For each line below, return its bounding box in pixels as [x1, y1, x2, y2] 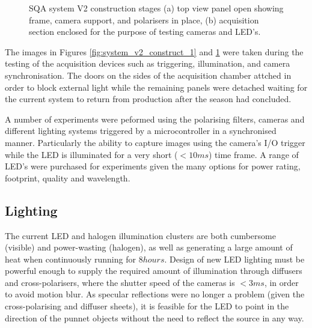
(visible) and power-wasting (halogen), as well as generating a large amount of [5, 241, 293, 254]
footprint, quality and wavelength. [5, 171, 130, 184]
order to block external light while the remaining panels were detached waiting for [5, 80, 308, 93]
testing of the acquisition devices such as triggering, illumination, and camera [5, 57, 290, 70]
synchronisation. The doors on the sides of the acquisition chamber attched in [5, 68, 292, 81]
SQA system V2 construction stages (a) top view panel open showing [29, 2, 284, 14]
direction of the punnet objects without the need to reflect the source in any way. [5, 311, 304, 324]
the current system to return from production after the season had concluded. [5, 93, 292, 105]
